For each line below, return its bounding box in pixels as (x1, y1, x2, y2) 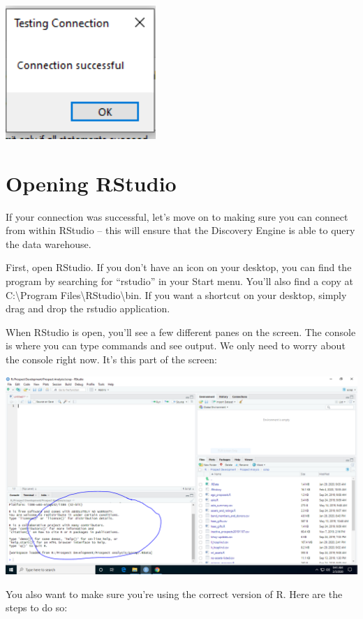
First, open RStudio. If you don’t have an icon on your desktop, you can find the (6, 260, 352, 275)
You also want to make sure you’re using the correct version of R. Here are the (6, 586, 343, 601)
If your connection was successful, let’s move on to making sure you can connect (6, 209, 348, 224)
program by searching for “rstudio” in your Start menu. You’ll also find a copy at (6, 274, 353, 289)
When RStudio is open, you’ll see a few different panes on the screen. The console (6, 324, 356, 339)
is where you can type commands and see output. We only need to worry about (6, 338, 346, 353)
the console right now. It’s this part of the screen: (6, 352, 217, 367)
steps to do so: (6, 600, 68, 615)
